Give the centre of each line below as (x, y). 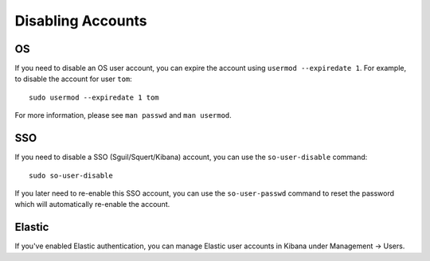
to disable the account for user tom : (74, 79)
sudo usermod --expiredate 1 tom (94, 97)
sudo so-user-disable (71, 175)
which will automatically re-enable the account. (92, 205)
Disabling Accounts (81, 21)
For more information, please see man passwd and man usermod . (123, 115)
